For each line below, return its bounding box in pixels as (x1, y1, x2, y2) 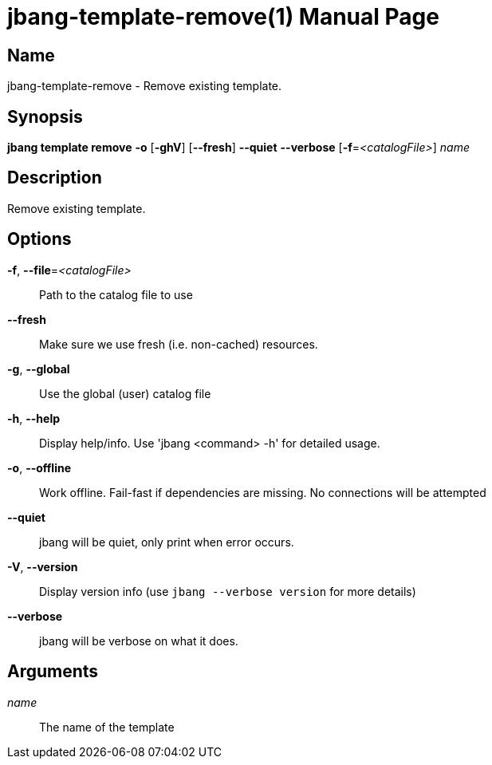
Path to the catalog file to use (39, 287, 193, 302)
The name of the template (39, 720, 175, 734)
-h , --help (7, 411, 61, 425)
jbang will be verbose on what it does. (39, 633, 238, 648)
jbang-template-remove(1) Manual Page (7, 3, 439, 30)
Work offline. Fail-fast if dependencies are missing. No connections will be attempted (39, 485, 486, 499)
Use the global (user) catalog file (39, 386, 211, 400)
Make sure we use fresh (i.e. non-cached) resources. (39, 337, 318, 351)
